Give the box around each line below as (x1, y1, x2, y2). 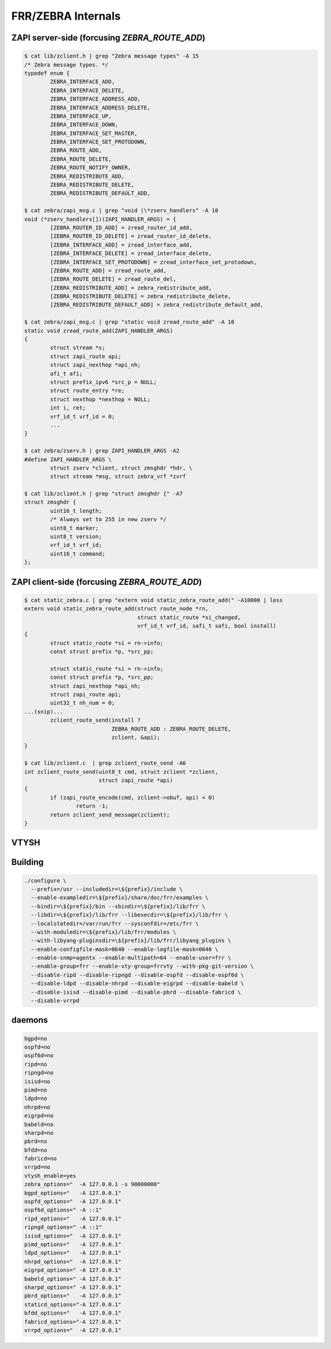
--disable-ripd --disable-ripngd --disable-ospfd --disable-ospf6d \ (31, 971, 245, 978)
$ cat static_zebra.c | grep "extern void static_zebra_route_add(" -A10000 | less (24, 597, 283, 603)
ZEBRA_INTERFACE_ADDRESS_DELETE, (50, 104, 151, 111)
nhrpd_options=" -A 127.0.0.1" (24, 1258, 122, 1265)
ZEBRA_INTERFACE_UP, (50, 112, 112, 120)
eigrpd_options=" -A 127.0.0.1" (24, 1267, 122, 1274)
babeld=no (24, 1121, 54, 1128)
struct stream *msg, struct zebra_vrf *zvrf (50, 473, 186, 480)
